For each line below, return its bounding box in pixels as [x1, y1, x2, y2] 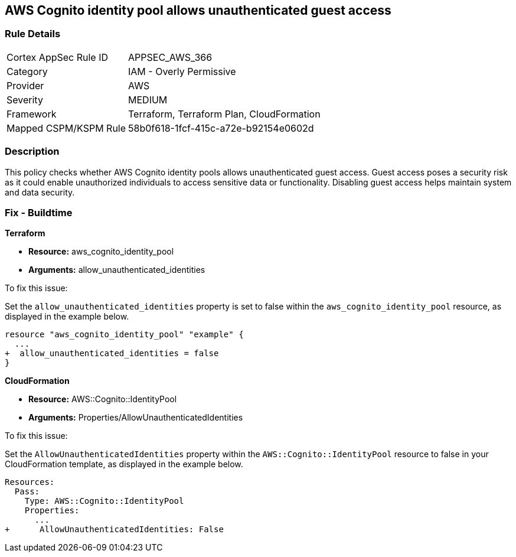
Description [5, 145, 60, 158]
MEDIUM [128, 93, 168, 106]
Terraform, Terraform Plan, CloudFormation [128, 108, 321, 120]
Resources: [5, 477, 55, 487]
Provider [6, 79, 44, 92]
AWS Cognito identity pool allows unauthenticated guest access [5, 3, 391, 18]
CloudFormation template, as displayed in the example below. [5, 459, 243, 470]
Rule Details [5, 28, 61, 40]
